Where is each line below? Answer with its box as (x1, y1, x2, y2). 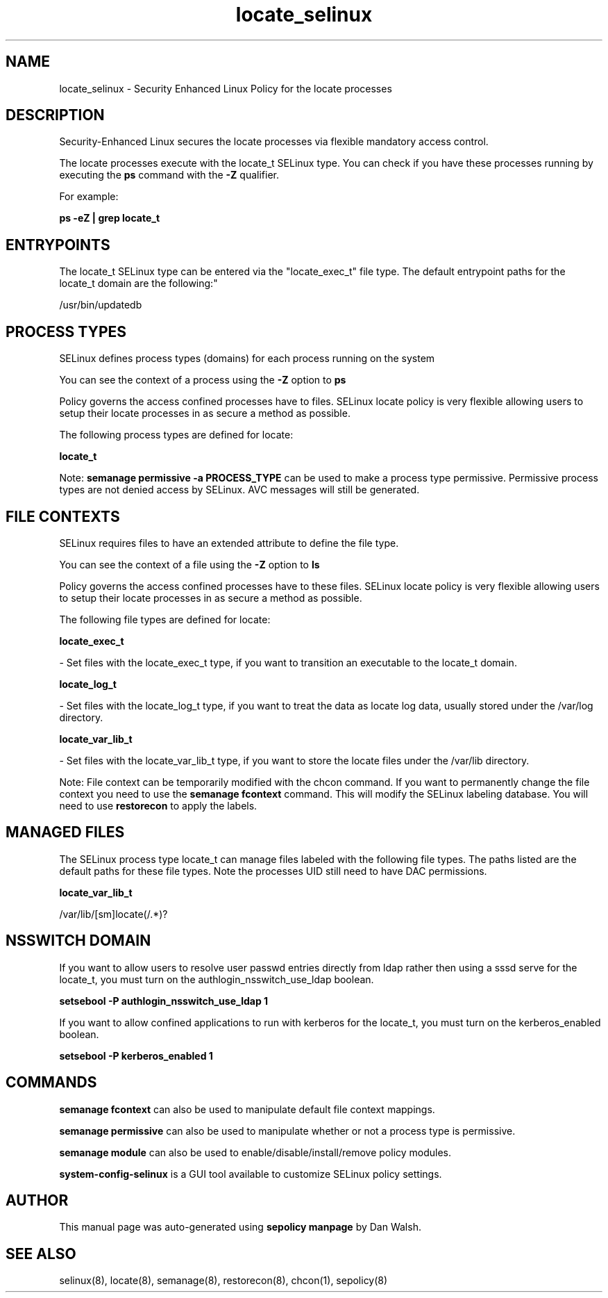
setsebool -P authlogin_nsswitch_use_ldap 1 (59, 994, 269, 1007)
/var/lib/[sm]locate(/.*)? (59, 907, 168, 920)
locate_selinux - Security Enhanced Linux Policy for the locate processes (59, 82, 392, 95)
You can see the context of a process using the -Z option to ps (59, 374, 346, 386)
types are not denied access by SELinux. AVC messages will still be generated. (59, 484, 420, 496)
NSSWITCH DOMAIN (6, 932, 151, 950)
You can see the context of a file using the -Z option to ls (59, 558, 320, 570)
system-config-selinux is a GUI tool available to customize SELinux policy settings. (59, 1167, 442, 1180)
